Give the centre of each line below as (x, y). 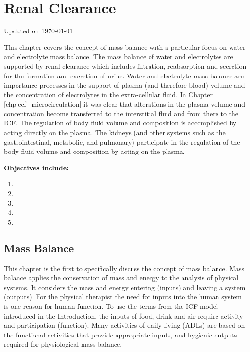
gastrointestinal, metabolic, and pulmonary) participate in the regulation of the (122, 142)
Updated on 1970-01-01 (39, 31)
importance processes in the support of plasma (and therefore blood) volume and (125, 85)
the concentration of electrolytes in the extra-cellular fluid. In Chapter (108, 94)
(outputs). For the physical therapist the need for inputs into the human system (123, 297)
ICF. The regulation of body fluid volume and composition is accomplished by (120, 123)
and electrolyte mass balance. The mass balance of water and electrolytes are (118, 56)
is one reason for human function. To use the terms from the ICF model (111, 306)
